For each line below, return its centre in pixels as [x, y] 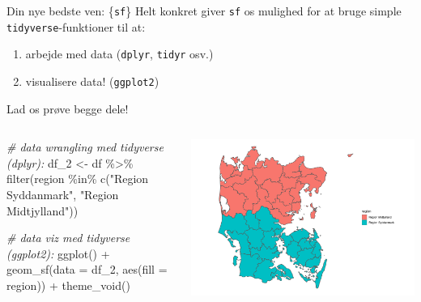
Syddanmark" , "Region [63, 194]
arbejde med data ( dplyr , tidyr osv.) [119, 54]
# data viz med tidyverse [68, 238]
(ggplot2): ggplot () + [58, 253]
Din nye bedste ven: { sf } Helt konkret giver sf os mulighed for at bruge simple [204, 11]
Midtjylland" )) [43, 210]
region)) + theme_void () [68, 285]
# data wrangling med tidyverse [85, 147]
